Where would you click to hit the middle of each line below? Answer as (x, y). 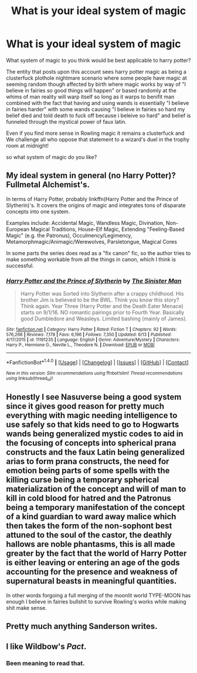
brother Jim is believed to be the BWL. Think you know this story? (100, 300)
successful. (20, 266)
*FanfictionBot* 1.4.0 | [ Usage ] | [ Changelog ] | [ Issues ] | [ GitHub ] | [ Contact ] (97, 362)
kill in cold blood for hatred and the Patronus (89, 498)
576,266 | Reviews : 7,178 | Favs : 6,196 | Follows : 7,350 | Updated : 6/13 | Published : (89, 335)
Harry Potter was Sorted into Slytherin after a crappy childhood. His (102, 294)
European (18, 229)
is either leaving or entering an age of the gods (93, 563)
